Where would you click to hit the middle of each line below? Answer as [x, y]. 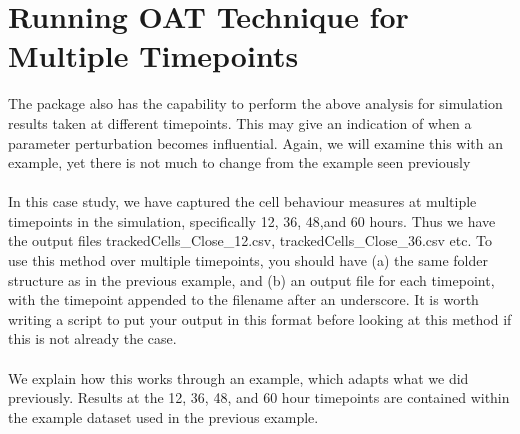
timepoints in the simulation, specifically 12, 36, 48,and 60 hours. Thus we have [252, 220]
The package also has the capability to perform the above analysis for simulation [255, 103]
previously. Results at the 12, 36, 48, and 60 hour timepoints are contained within [259, 397]
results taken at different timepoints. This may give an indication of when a [240, 122]
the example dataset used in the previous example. [163, 416]
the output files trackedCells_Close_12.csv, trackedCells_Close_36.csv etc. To [250, 240]
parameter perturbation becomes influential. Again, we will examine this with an [255, 142]
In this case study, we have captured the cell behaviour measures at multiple [242, 201]
